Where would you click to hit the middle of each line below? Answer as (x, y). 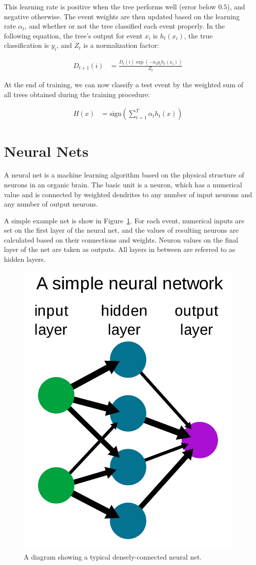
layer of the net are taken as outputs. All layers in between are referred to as (120, 249)
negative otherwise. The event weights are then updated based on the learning (122, 16)
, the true (198, 35)
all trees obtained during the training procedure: (77, 94)
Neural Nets (46, 151)
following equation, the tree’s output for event (73, 35)
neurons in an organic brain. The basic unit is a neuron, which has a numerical (123, 184)
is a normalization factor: (121, 45)
